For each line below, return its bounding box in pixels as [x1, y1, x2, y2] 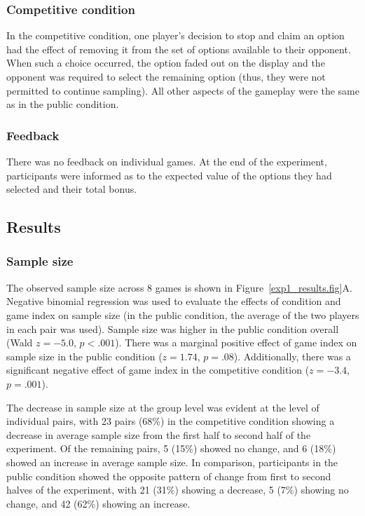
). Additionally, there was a [233, 348, 351, 363]
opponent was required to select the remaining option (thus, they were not [6, 69, 326, 83]
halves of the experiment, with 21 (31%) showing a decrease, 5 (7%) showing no [6, 482, 349, 497]
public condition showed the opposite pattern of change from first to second [6, 468, 331, 483]
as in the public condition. [6, 97, 119, 111]
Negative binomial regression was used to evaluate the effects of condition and [6, 294, 341, 308]
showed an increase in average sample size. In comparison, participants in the [6, 454, 338, 469]
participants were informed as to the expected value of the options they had [6, 168, 332, 182]
